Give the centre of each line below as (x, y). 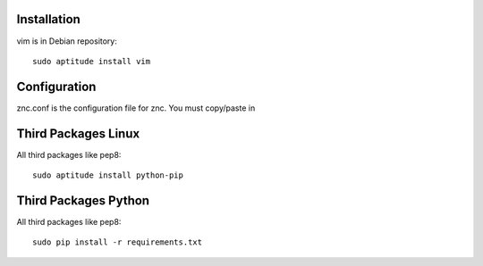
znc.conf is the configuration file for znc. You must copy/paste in (136, 108)
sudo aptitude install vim (92, 61)
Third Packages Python (83, 200)
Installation (48, 19)
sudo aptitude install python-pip (108, 175)
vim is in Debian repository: (67, 41)
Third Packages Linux (78, 133)
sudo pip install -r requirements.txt (118, 242)
